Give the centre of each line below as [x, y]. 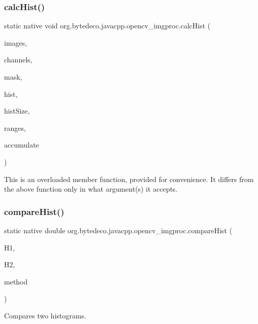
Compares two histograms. [45, 315]
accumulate [22, 145]
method [16, 281]
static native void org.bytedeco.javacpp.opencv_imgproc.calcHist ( [107, 26]
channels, [18, 60]
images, [16, 42]
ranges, [15, 128]
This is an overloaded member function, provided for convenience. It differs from [129, 179]
